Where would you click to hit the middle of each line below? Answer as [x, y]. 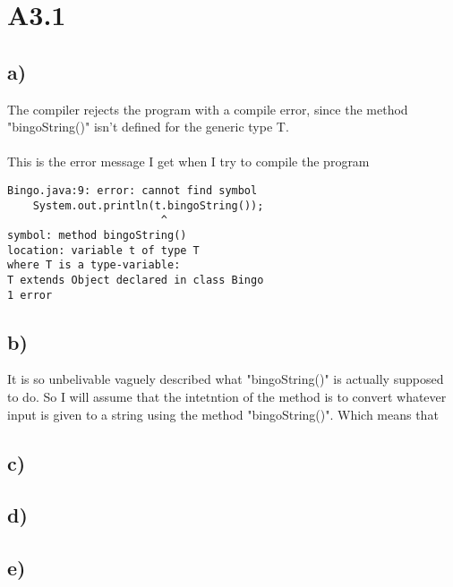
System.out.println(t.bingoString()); [148, 205]
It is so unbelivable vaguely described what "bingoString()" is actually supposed [226, 379]
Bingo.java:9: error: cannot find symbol [132, 190]
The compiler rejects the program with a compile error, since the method [208, 109]
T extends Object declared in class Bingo [136, 280]
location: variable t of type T [103, 250]
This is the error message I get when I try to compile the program [188, 162]
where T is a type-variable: [94, 265]
